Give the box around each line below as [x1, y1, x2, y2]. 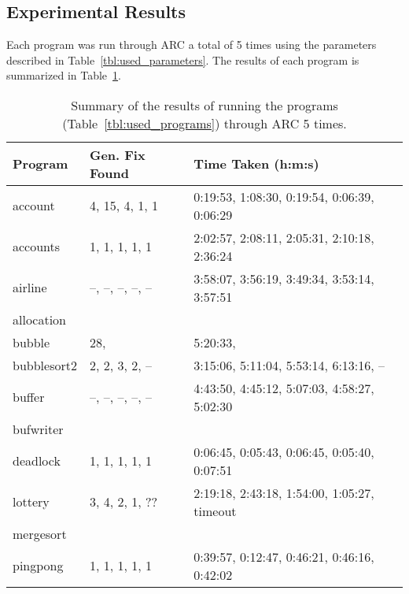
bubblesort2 [13, 355, 77, 374]
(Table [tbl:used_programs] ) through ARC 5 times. [62, 113, 347, 132]
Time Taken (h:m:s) [193, 154, 319, 173]
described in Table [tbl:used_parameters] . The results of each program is [6, 51, 359, 68]
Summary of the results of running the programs [71, 95, 338, 114]
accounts [13, 237, 61, 256]
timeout [193, 501, 237, 520]
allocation [13, 310, 67, 329]
